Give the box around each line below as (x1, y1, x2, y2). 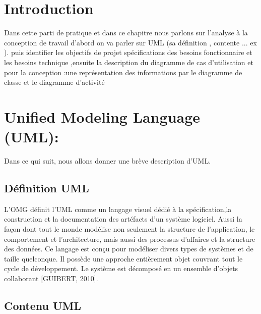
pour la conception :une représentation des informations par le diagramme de (4, 67, 242, 77)
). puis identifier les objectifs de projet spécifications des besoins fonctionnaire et (4, 47, 252, 58)
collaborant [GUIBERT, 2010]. (4, 273, 98, 283)
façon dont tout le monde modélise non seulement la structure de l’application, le (4, 223, 255, 234)
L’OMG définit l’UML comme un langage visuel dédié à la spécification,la (4, 203, 232, 214)
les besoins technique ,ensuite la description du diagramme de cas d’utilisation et (4, 57, 253, 67)
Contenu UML (4, 297, 81, 313)
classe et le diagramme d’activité (4, 77, 105, 87)
